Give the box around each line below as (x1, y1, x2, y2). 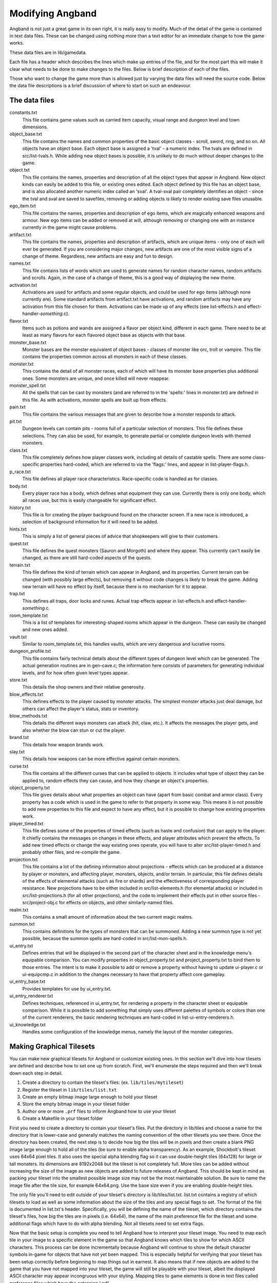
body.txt (9, 483, 27, 489)
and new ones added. (22, 627, 69, 633)
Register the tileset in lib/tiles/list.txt (22, 1086, 117, 1093)
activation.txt (9, 282, 37, 288)
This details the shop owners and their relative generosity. (22, 684, 145, 690)
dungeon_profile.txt (9, 648, 51, 654)
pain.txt (9, 404, 26, 410)
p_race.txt (9, 469, 31, 475)
